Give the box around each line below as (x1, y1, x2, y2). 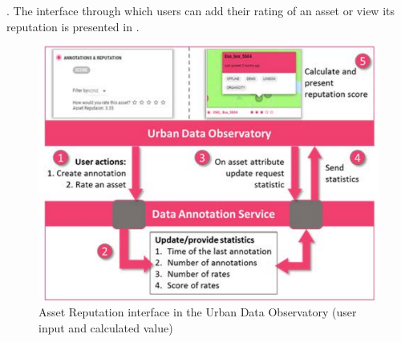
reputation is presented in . (6, 18, 140, 34)
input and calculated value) (38, 319, 173, 336)
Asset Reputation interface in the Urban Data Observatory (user (38, 304, 357, 320)
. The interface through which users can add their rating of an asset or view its (6, 2, 395, 18)
